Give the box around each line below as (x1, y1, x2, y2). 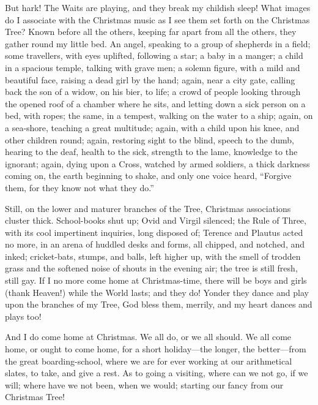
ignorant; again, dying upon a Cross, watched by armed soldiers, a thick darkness (5, 157, 310, 170)
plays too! (5, 309, 42, 322)
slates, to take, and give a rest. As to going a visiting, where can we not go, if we (5, 366, 308, 379)
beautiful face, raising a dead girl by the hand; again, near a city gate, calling (5, 73, 295, 86)
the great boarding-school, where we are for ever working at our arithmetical (5, 354, 292, 367)
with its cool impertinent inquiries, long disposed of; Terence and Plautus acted (5, 225, 303, 238)
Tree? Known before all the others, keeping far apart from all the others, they (5, 25, 297, 38)
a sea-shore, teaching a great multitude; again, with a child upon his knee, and (5, 121, 300, 134)
